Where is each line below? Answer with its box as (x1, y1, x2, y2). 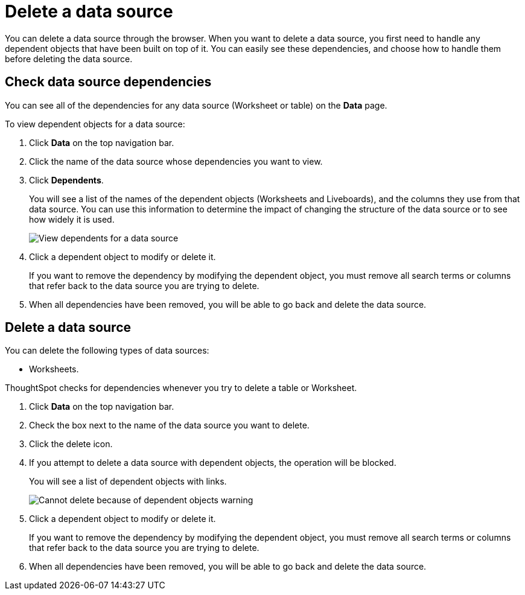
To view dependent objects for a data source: (5, 118, 185, 129)
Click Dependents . (29, 174, 104, 185)
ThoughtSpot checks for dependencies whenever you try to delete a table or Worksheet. (5, 383, 357, 393)
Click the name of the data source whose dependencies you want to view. (29, 156, 323, 167)
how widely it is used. (29, 214, 115, 224)
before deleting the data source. (5, 53, 133, 64)
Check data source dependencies (5, 74, 212, 90)
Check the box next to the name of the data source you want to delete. (29, 420, 310, 431)
